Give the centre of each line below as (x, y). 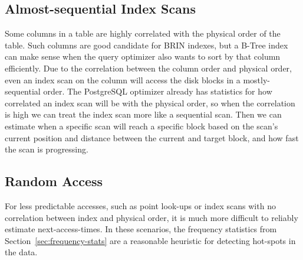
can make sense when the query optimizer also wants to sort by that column (143, 56)
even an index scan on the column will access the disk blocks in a (123, 79)
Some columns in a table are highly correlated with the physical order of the (143, 33)
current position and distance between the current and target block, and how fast (152, 137)
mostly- (256, 79)
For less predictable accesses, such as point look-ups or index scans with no (140, 205)
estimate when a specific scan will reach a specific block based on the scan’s (141, 126)
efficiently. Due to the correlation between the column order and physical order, (149, 68)
